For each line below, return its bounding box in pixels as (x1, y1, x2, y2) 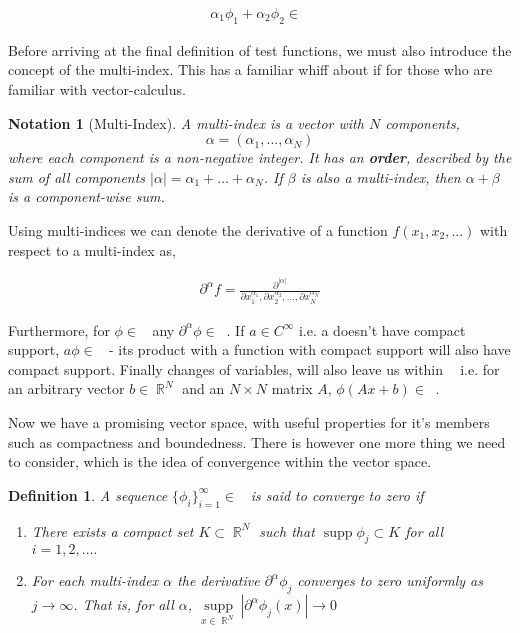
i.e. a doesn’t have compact (298, 319, 466, 340)
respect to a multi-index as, (8, 239, 176, 260)
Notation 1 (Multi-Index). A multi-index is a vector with (8, 112, 364, 133)
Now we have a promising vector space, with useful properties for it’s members (8, 412, 490, 432)
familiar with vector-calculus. (8, 79, 186, 100)
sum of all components (8, 166, 146, 187)
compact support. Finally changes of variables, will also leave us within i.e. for (8, 358, 500, 379)
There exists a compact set (31, 520, 194, 541)
